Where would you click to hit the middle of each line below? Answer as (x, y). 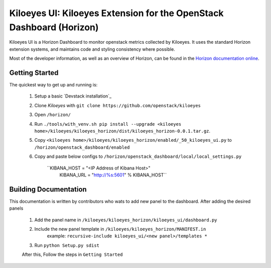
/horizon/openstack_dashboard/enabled (82, 147)
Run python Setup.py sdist (67, 245)
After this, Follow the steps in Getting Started (72, 254)
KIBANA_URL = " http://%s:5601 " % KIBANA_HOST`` (113, 175)
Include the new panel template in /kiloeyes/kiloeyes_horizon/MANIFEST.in (120, 229)
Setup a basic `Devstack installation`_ (73, 96)
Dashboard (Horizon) (54, 27)
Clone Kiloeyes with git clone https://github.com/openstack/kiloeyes (117, 105)
